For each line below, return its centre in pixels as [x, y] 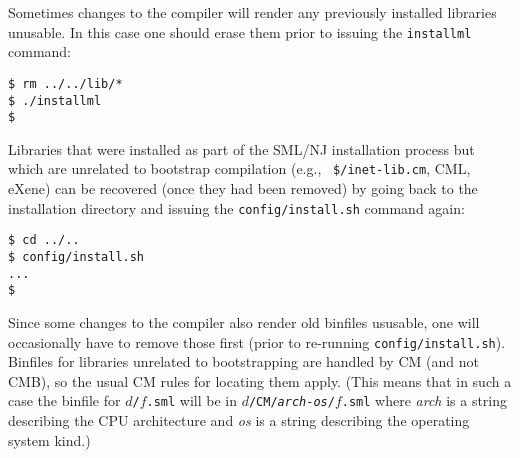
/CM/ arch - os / [291, 402]
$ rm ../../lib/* [65, 83]
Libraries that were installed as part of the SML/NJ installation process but [241, 148]
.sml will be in [191, 400]
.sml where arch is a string [424, 400]
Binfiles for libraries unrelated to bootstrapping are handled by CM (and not [243, 361]
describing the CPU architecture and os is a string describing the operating [239, 420]
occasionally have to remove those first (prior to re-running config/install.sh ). [257, 341]
